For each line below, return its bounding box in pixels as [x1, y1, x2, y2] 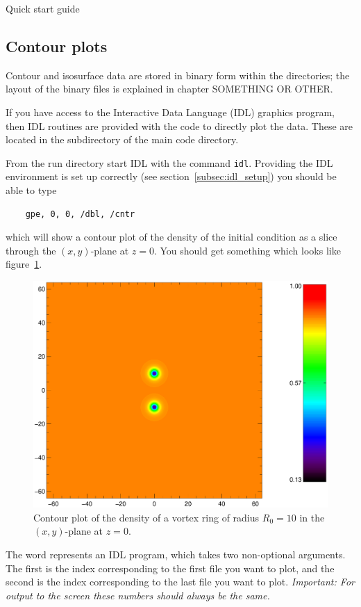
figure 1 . [6, 257, 42, 271]
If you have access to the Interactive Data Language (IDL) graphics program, [6, 104, 335, 119]
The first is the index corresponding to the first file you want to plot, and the [6, 560, 335, 575]
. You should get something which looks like [153, 243, 341, 257]
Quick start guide [6, 1, 80, 15]
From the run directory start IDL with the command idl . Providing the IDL [6, 155, 333, 170]
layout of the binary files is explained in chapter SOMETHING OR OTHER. [6, 81, 333, 96]
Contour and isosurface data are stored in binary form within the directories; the [6, 67, 350, 82]
